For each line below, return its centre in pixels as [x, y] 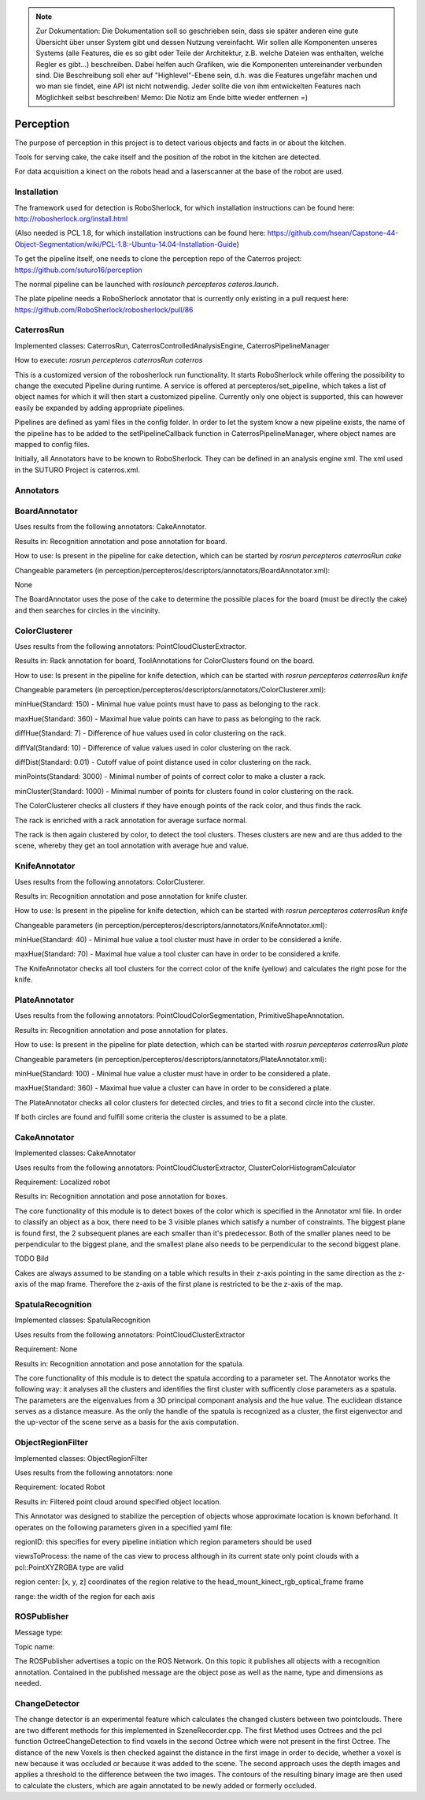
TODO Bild [31, 1258]
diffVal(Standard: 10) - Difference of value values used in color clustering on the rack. [153, 747]
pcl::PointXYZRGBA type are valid [69, 1567]
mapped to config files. [52, 444]
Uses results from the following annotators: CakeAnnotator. [111, 527]
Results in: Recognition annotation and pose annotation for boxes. [121, 1196]
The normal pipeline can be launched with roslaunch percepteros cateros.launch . [147, 284]
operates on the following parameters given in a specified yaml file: [124, 1527]
